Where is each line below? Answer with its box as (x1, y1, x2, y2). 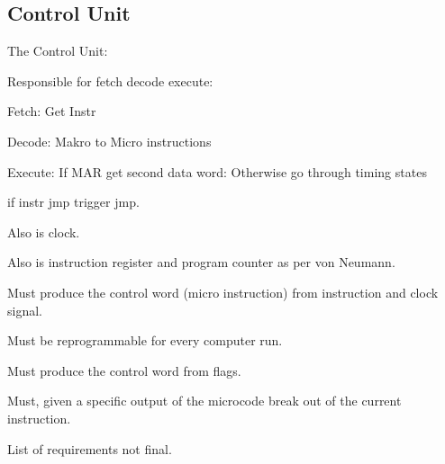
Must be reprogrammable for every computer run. (7, 331, 283, 350)
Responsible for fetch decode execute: (7, 71, 213, 90)
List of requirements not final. (7, 439, 172, 458)
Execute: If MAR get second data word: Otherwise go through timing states (7, 162, 427, 181)
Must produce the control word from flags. (7, 361, 241, 379)
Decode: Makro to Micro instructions (7, 131, 212, 150)
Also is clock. (7, 222, 80, 241)
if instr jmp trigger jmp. (7, 192, 140, 211)
